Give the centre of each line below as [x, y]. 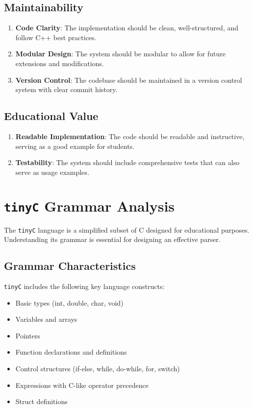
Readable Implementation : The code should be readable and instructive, [130, 136]
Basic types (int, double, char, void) [69, 302]
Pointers [28, 335]
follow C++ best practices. [56, 37]
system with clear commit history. [66, 89]
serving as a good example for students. [75, 146]
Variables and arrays [46, 319]
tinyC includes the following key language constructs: [84, 286]
